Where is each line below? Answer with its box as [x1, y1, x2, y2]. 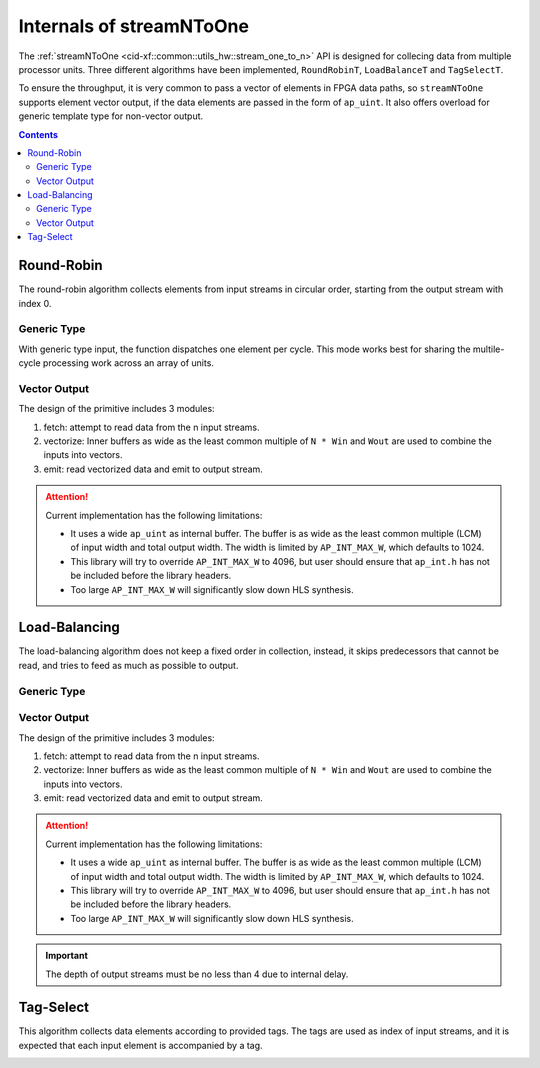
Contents [18, 128, 59, 140]
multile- [472, 343, 505, 355]
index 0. [18, 297, 52, 309]
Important [45, 950, 89, 962]
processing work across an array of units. [42, 357, 215, 369]
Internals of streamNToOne [18, 15, 250, 37]
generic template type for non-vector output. [18, 110, 204, 122]
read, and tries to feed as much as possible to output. [18, 659, 239, 671]
